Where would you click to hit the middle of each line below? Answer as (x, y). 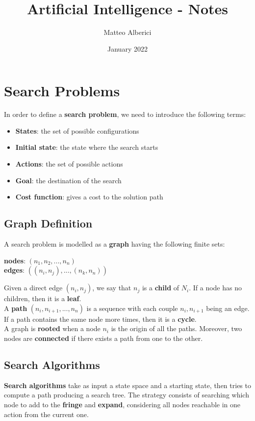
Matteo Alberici (127, 32)
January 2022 (127, 48)
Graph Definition (48, 223)
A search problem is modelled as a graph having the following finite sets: (115, 244)
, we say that (112, 288)
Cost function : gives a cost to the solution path (89, 197)
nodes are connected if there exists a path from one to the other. (103, 338)
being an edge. (228, 308)
